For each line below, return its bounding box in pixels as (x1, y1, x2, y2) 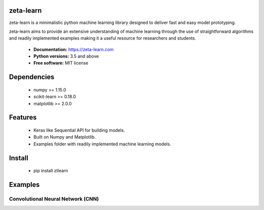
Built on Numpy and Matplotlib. (33, 134, 96, 140)
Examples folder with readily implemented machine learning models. (33, 141, 171, 147)
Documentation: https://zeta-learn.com (33, 47, 114, 52)
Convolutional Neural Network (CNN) (9, 196, 99, 203)
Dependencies (9, 73, 55, 81)
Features (9, 113, 37, 122)
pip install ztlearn (33, 168, 68, 174)
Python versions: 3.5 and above (33, 53, 99, 59)
